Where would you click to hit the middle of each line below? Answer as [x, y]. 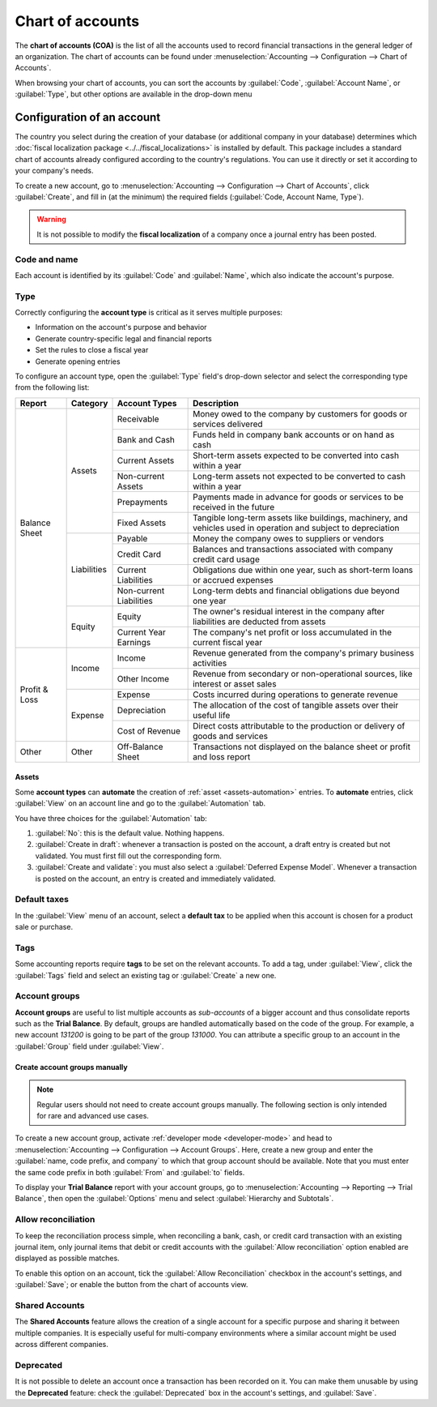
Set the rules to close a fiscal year [92, 350]
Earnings [134, 642]
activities [210, 663]
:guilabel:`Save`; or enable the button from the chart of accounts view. [132, 1285]
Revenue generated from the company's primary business [303, 652]
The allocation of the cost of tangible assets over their [296, 705]
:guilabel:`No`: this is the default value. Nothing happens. [130, 833]
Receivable [138, 419]
